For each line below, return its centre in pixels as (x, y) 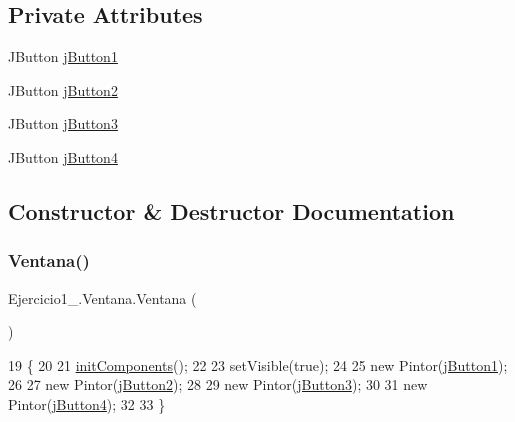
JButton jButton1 (63, 56)
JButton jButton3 (63, 123)
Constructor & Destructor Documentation (231, 210)
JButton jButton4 (63, 156)
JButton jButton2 (63, 89)
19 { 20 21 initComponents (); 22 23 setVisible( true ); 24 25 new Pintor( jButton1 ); (258, 364)
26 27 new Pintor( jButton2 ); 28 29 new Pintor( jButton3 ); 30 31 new (218, 384)
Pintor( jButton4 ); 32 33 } (87, 403)
